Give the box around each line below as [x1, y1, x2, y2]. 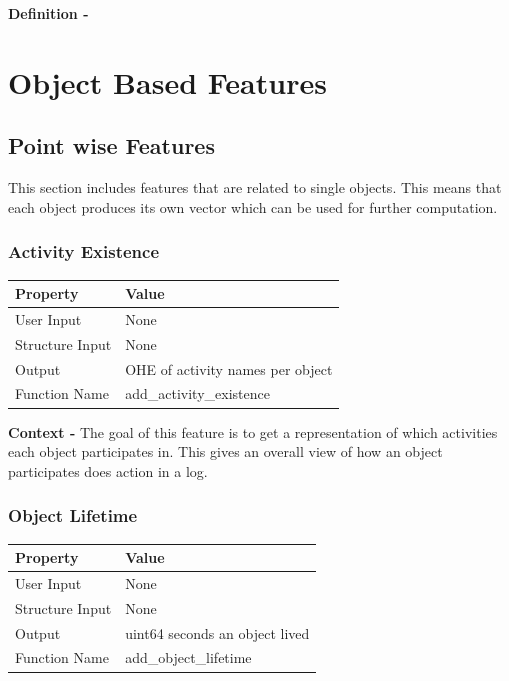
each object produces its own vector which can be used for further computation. [8, 196, 498, 217]
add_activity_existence [125, 383, 270, 404]
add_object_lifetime [125, 647, 252, 668]
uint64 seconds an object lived [125, 622, 310, 643]
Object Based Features [8, 61, 327, 102]
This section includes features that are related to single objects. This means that [8, 177, 502, 198]
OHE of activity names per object [125, 358, 333, 379]
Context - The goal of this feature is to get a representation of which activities [8, 421, 498, 442]
